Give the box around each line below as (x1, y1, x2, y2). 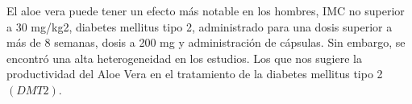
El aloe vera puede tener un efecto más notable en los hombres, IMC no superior (6, 2, 405, 19)
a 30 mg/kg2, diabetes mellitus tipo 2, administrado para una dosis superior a (6, 18, 393, 35)
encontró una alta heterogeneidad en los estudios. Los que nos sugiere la (6, 49, 362, 66)
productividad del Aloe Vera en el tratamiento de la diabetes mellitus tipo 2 (6, 65, 383, 82)
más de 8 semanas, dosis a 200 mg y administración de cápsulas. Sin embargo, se (6, 34, 406, 51)
